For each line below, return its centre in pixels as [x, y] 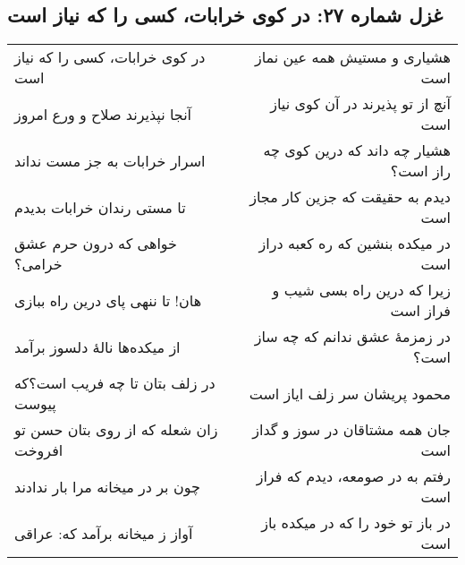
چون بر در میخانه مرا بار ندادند [107, 486]
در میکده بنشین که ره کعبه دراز [355, 244]
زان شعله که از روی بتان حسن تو [116, 430]
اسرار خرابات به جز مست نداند [110, 160]
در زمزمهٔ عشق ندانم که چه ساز [352, 337]
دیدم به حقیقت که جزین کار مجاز [350, 197]
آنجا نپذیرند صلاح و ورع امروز [103, 114]
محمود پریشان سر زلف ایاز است [350, 393]
